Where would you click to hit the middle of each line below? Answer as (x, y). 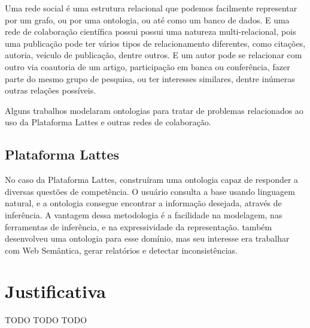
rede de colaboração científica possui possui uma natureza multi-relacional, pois (151, 31)
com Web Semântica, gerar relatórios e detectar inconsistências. (121, 250)
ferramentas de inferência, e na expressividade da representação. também (139, 226)
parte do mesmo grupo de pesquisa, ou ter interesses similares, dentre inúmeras (150, 78)
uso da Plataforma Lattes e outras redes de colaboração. (108, 122)
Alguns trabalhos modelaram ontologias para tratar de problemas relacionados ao (154, 110)
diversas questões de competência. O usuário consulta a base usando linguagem (150, 191)
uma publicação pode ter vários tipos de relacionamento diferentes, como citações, (155, 43)
